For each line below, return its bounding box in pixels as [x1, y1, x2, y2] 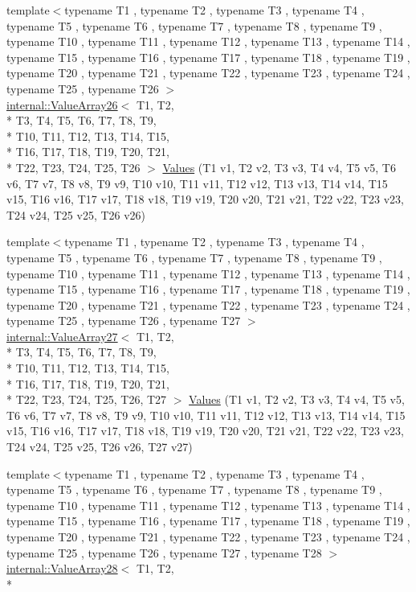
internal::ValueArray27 [6, 327, 118, 344]
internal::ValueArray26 [6, 96, 118, 113]
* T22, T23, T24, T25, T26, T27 [6, 391, 167, 408]
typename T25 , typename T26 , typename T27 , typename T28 [6, 544, 322, 561]
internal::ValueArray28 [6, 560, 118, 577]
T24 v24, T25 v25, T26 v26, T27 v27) [6, 438, 193, 455]
